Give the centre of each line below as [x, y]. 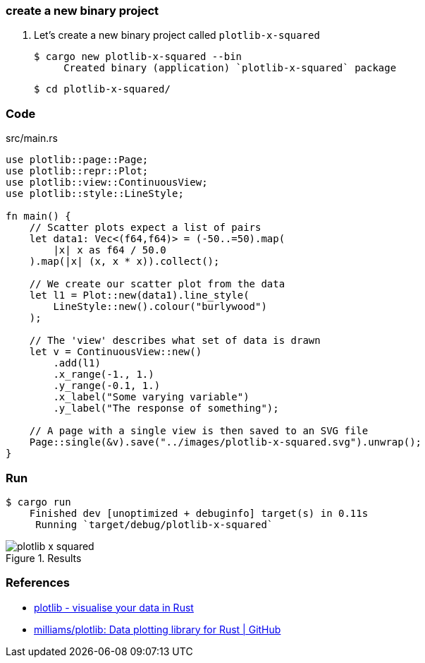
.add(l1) [77, 363]
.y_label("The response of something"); [166, 408]
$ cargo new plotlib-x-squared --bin [138, 57]
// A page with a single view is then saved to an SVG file [199, 431]
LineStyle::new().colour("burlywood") [160, 307]
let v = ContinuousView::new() [116, 352]
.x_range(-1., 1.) [104, 375]
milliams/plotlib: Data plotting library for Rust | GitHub [158, 629]
